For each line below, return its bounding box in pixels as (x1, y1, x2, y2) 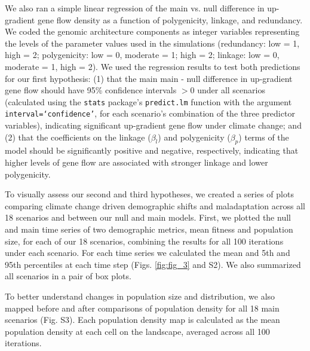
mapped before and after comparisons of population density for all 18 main (5, 301, 280, 314)
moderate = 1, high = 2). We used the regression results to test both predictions (5, 60, 300, 72)
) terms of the (238, 130, 289, 143)
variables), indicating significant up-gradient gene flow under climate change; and (5, 119, 302, 132)
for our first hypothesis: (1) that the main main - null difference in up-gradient (5, 72, 293, 84)
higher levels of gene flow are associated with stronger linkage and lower (5, 156, 268, 169)
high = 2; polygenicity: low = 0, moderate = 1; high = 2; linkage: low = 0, (5, 48, 280, 61)
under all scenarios (197, 84, 265, 96)
